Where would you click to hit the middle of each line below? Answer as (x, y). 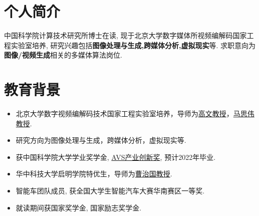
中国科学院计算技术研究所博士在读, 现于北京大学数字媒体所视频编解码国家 (125, 35)
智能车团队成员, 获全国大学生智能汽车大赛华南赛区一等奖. (110, 190)
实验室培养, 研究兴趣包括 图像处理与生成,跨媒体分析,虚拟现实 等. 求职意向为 (133, 45)
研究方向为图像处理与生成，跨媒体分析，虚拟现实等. (101, 140)
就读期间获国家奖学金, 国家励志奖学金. (79, 207)
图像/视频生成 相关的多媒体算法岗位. (63, 55)
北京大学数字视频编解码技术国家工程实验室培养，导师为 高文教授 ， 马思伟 (135, 114)
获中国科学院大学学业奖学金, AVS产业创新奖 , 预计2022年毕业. (116, 157)
